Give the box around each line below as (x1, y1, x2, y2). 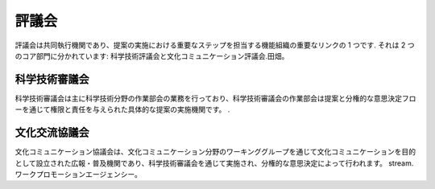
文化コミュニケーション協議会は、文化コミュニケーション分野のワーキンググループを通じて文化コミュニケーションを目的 (14, 147, 416, 157)
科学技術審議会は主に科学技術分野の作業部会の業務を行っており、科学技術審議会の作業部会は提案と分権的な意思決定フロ (14, 93, 416, 103)
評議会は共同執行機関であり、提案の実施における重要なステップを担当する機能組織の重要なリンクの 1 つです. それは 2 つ (14, 40, 415, 50)
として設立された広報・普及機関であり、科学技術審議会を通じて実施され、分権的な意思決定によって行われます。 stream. (14, 158, 414, 168)
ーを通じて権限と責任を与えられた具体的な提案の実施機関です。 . (14, 105, 230, 114)
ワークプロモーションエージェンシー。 (14, 169, 143, 179)
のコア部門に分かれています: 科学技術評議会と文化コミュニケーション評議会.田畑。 (14, 51, 289, 60)
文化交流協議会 (14, 125, 89, 140)
